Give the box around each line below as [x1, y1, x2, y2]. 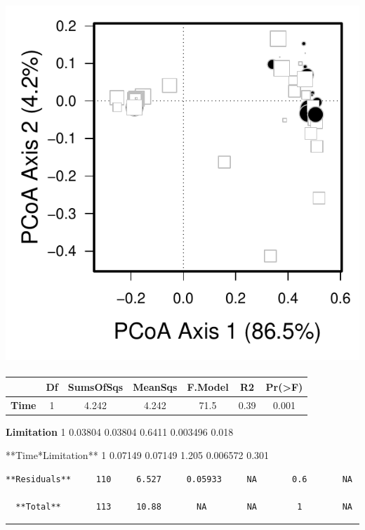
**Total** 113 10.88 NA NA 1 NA [15, 502, 352, 512]
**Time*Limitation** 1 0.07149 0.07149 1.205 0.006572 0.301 [6, 448, 270, 463]
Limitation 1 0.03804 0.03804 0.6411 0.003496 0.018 [6, 424, 234, 439]
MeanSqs [133, 379, 178, 394]
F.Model [187, 379, 229, 394]
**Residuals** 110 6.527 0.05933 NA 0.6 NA [6, 474, 352, 484]
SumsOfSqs [67, 379, 124, 394]
